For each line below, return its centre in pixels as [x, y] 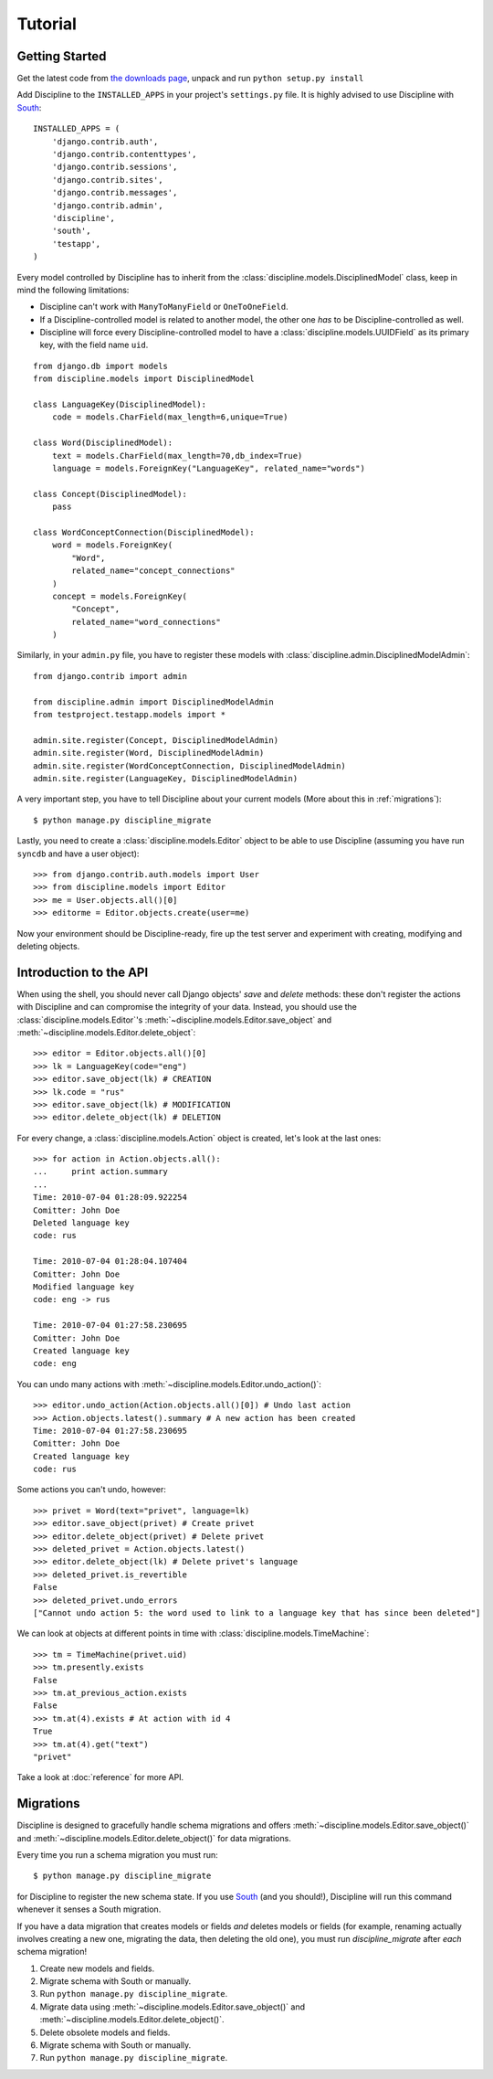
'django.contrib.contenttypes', [124, 154]
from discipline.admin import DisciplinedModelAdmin [153, 702]
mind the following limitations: [73, 290]
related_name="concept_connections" [154, 571]
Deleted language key [81, 1223]
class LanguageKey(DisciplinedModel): [120, 405]
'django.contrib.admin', [107, 205]
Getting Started [62, 56]
